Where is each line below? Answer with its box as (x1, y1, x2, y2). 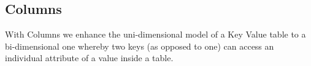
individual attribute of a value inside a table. (5, 51, 174, 64)
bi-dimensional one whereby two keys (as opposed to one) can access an (5, 39, 274, 52)
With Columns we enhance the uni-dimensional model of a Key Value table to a (5, 28, 306, 41)
